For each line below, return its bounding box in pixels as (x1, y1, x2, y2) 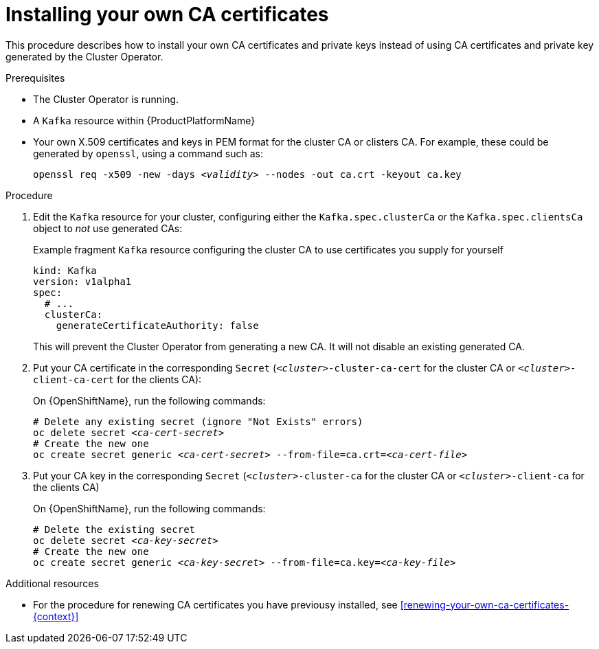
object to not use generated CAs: (33, 222, 183, 234)
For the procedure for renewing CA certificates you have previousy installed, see (33, 598, 398, 611)
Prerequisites (5, 71, 65, 84)
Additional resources (5, 577, 99, 589)
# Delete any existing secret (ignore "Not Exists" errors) (33, 415, 363, 427)
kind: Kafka (33, 264, 97, 276)
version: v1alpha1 (33, 275, 132, 287)
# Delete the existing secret (33, 523, 196, 535)
